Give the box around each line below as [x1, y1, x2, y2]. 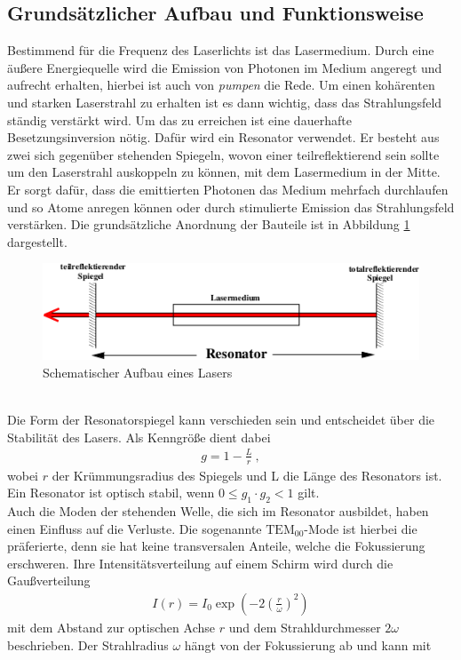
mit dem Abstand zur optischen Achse [7, 617, 215, 636]
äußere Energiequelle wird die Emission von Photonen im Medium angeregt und [7, 58, 442, 76]
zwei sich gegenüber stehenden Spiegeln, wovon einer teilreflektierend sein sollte [7, 145, 440, 163]
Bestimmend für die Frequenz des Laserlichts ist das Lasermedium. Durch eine [7, 41, 434, 60]
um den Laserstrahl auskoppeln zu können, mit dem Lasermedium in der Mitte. [7, 163, 441, 181]
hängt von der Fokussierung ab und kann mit [184, 635, 432, 654]
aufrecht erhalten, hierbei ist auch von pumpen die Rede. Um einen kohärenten [7, 76, 435, 94]
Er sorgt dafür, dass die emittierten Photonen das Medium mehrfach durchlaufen [7, 179, 449, 198]
